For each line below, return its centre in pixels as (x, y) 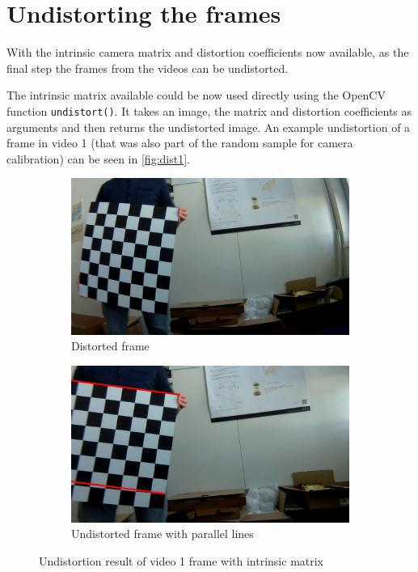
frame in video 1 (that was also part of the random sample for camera (180, 143)
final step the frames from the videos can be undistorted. (148, 68)
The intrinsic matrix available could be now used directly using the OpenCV (196, 95)
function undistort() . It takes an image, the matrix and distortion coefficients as (209, 110)
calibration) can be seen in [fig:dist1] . (98, 158)
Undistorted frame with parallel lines (163, 534)
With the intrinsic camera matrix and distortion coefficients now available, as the (208, 52)
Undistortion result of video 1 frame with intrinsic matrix (182, 560)
